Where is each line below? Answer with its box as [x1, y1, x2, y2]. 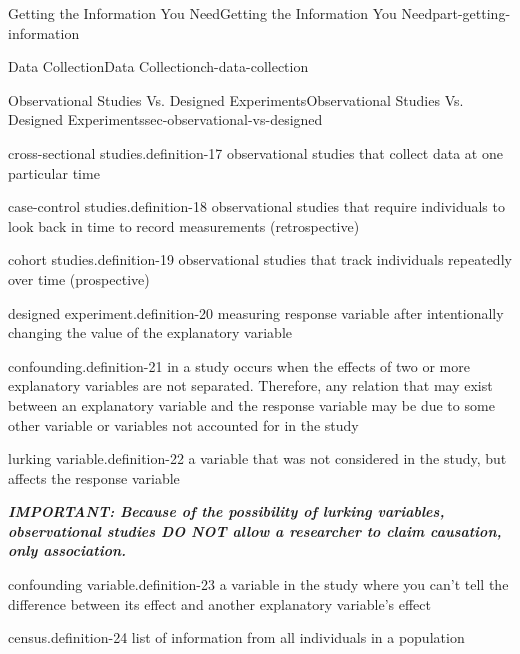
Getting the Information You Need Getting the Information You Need [8, 3, 433, 23]
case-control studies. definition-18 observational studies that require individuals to [8, 196, 505, 217]
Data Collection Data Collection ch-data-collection [8, 56, 309, 77]
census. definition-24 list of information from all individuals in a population [8, 627, 465, 648]
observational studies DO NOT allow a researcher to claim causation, [8, 520, 502, 541]
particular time [8, 162, 100, 183]
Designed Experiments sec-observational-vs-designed [8, 109, 323, 130]
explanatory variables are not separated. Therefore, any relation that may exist [8, 375, 493, 396]
